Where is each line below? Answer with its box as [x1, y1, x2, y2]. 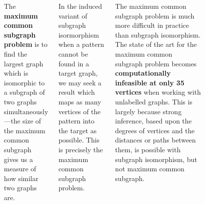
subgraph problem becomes [115, 58, 197, 68]
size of [23, 116, 41, 126]
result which [58, 87, 95, 97]
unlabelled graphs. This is [115, 96, 193, 106]
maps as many [58, 96, 101, 106]
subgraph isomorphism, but [115, 154, 197, 164]
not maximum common [115, 163, 184, 174]
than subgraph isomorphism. [115, 29, 201, 40]
